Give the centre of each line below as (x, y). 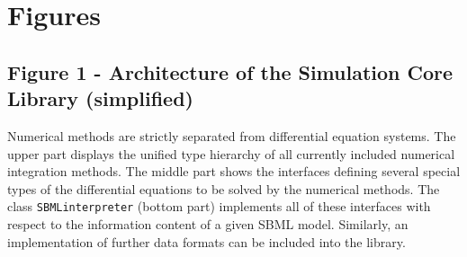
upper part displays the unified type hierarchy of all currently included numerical (231, 153)
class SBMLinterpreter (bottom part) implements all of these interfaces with (219, 206)
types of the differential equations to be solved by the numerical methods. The (224, 188)
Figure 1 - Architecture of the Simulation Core (230, 71)
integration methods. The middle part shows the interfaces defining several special (234, 171)
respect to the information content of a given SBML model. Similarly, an (208, 224)
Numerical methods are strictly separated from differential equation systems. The (232, 135)
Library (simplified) (100, 98)
